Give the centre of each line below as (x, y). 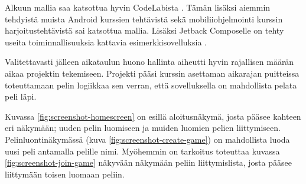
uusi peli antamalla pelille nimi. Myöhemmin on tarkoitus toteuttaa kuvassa (142, 151)
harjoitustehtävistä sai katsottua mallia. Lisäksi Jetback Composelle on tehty (144, 30)
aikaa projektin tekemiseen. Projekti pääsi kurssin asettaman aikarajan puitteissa (152, 73)
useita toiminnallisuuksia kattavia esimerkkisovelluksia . (106, 42)
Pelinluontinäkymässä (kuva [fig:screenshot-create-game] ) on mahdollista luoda (147, 139)
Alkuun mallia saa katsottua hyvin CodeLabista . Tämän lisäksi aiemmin (138, 7)
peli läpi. (21, 96)
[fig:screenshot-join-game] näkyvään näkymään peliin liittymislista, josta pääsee (148, 162)
